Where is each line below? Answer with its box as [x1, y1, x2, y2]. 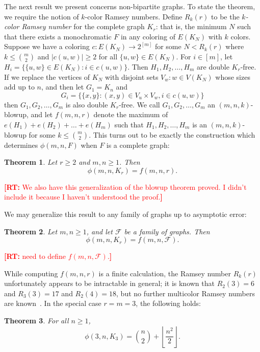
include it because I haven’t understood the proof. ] [4, 191, 163, 202]
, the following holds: [136, 298, 201, 309]
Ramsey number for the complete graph [21, 21, 145, 32]
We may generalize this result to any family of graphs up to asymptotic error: [4, 208, 247, 219]
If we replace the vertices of [4, 71, 90, 82]
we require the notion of [4, 11, 79, 21]
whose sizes [215, 71, 250, 82]
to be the [211, 11, 240, 21]
